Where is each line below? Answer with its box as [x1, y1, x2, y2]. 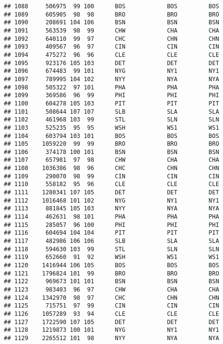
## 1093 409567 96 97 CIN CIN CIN [4, 43, 219, 51]
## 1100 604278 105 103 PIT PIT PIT [4, 100, 219, 107]
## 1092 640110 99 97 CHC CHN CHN [4, 35, 219, 42]
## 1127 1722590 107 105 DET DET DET [4, 318, 219, 326]
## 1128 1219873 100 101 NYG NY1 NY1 [4, 327, 219, 334]
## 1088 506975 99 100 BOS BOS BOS [4, 3, 219, 10]
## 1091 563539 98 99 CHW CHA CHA [4, 27, 219, 34]
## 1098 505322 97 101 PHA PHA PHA [4, 84, 219, 91]
